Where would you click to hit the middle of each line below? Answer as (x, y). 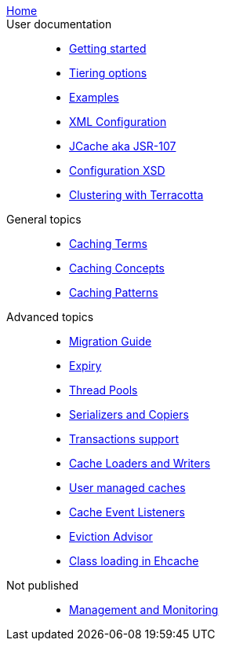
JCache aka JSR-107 (123, 146)
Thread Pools (103, 390)
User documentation (59, 24)
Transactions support (124, 439)
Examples (94, 97)
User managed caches (127, 488)
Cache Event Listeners (127, 512)
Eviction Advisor (111, 536)
